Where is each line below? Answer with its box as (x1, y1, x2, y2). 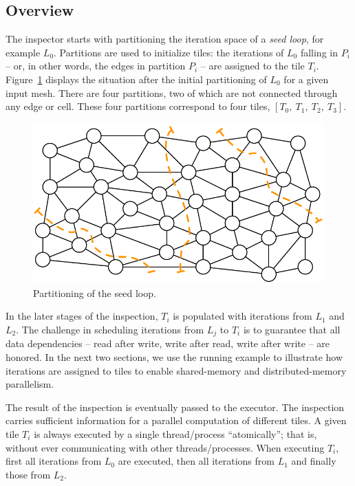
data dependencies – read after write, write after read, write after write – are (6, 336, 330, 351)
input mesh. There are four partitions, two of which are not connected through (6, 85, 338, 100)
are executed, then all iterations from (118, 454, 275, 468)
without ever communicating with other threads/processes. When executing (6, 440, 325, 454)
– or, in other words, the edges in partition (6, 58, 186, 73)
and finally (291, 454, 336, 468)
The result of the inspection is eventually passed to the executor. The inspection (6, 399, 345, 414)
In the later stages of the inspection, (6, 309, 158, 323)
